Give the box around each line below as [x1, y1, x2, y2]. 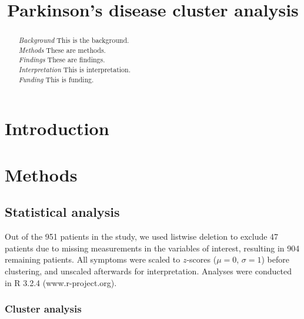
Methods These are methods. [18, 45, 106, 55]
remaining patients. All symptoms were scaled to [5, 253, 181, 266]
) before [261, 253, 289, 266]
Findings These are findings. [18, 55, 105, 65]
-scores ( [186, 253, 217, 266]
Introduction [5, 116, 109, 140]
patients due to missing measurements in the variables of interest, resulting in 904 [5, 241, 300, 254]
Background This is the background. [18, 35, 129, 45]
